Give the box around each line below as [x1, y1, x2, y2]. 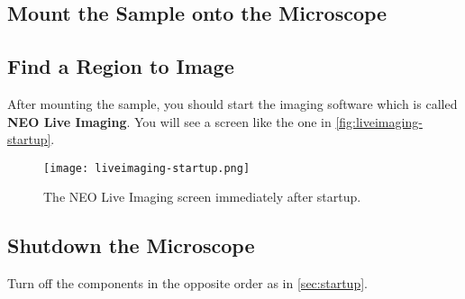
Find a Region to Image [7, 52, 234, 80]
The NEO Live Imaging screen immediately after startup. [43, 187, 361, 206]
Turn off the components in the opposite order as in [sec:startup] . [7, 274, 368, 293]
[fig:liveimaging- [335, 112, 423, 131]
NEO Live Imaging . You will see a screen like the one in [7, 112, 332, 131]
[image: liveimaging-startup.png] [43, 161, 251, 175]
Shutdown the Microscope [7, 231, 255, 259]
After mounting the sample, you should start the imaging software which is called [7, 94, 458, 113]
